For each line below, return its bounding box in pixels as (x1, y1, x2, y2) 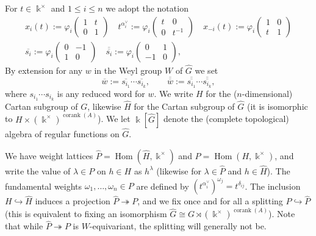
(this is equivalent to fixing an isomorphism (5, 207, 167, 220)
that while (5, 220, 43, 232)
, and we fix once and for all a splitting (137, 195, 283, 207)
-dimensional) (242, 87, 293, 99)
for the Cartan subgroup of (134, 99, 235, 112)
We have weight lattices (5, 149, 93, 162)
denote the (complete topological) (163, 112, 289, 125)
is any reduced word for (57, 87, 145, 99)
